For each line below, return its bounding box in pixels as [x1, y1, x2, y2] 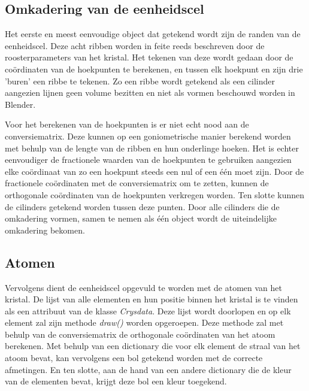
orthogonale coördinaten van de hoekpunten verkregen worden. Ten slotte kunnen [5, 188, 305, 201]
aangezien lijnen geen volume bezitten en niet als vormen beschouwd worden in [5, 86, 295, 99]
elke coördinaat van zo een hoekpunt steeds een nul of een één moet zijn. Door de [5, 165, 304, 177]
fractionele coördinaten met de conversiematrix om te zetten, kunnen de [5, 177, 269, 189]
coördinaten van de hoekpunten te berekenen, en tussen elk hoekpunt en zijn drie [5, 62, 303, 75]
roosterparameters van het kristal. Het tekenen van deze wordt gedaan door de [5, 51, 293, 63]
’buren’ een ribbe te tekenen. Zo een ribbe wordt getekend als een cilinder [5, 74, 275, 87]
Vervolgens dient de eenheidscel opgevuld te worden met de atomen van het [5, 281, 282, 293]
